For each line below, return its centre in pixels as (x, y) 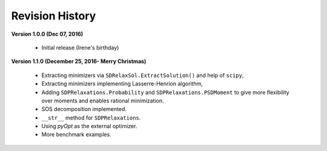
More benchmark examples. (76, 135)
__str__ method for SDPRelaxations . (91, 118)
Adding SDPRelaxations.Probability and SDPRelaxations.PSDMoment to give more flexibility (166, 92)
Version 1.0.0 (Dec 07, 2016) (47, 34)
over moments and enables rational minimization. (103, 101)
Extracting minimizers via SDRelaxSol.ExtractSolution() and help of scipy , (143, 75)
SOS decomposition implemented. (84, 109)
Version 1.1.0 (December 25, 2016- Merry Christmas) (79, 61)
